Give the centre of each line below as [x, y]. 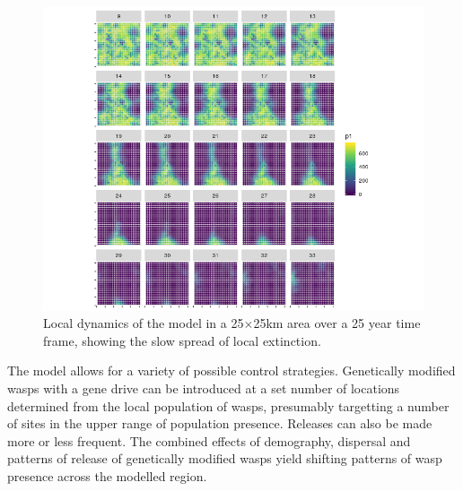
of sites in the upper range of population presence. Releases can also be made [220, 423]
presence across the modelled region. [107, 475]
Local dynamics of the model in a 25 [144, 323]
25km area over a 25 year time [337, 323]
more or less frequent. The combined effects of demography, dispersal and [209, 440]
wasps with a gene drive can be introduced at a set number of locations [204, 388]
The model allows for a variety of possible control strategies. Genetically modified [231, 370]
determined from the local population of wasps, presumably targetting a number [228, 405]
